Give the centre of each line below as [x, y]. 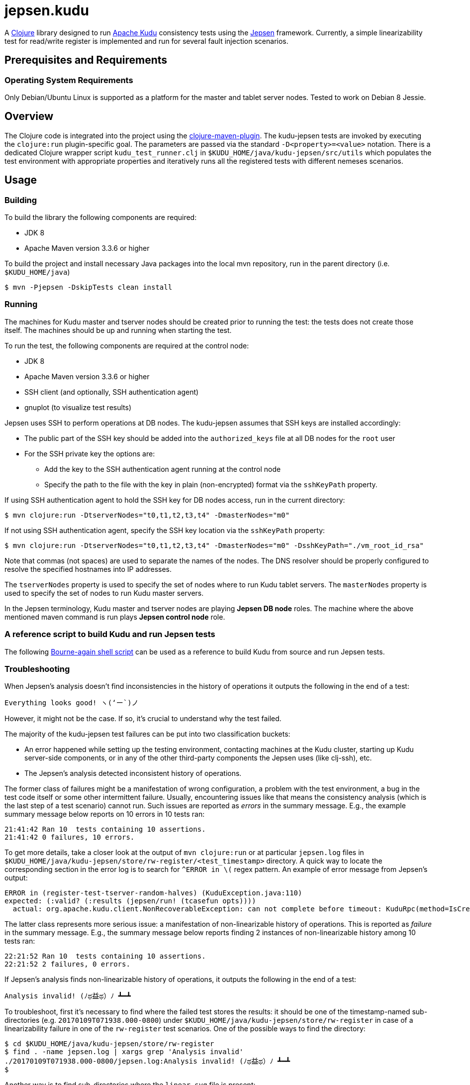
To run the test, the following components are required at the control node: [127, 345]
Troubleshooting [37, 669]
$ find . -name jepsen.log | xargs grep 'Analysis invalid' [124, 1052]
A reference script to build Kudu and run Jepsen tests [110, 634]
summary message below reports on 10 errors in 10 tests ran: [105, 814]
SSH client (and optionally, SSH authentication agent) [112, 392]
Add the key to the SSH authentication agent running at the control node [163, 469]
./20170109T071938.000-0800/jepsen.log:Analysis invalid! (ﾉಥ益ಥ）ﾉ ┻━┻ [147, 1061]
